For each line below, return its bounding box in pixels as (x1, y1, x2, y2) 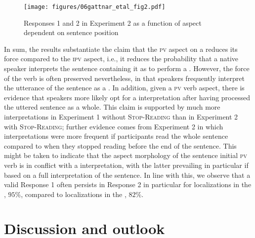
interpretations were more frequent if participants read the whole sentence (4, 131, 228, 141)
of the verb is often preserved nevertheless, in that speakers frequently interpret (4, 73, 245, 83)
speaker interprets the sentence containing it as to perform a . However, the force (4, 63, 250, 74)
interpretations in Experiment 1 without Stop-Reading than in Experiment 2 (4, 112, 238, 121)
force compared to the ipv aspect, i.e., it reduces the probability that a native (4, 53, 239, 64)
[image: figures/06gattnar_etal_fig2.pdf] (24, 3, 166, 10)
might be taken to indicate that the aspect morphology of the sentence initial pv (4, 150, 248, 160)
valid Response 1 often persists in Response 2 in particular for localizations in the (4, 179, 252, 190)
